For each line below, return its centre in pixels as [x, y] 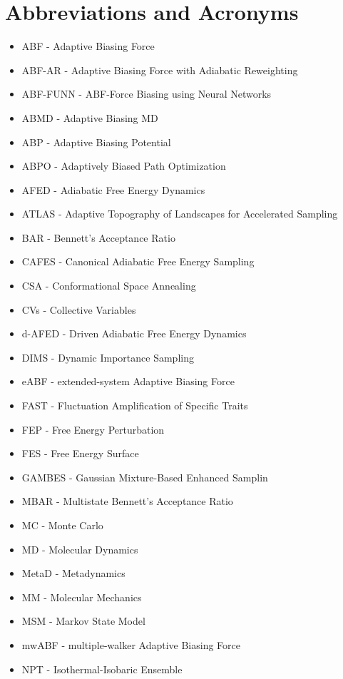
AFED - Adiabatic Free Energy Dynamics [113, 189]
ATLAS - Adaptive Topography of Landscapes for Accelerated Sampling [180, 214]
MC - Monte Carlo [62, 525]
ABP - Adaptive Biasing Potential [96, 142]
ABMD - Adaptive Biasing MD [90, 117]
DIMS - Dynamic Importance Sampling [108, 357]
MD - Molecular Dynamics [80, 549]
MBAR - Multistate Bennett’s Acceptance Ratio [127, 501]
